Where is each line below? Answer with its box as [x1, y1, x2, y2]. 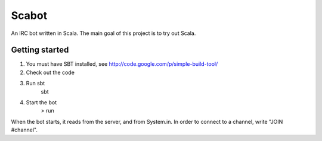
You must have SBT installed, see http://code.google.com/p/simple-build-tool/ [26, 60, 218, 68]
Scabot [11, 9, 48, 22]
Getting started [11, 45, 69, 55]
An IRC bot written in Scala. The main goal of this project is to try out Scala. [11, 30, 196, 37]
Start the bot [26, 99, 57, 106]
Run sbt [26, 80, 45, 87]
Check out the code [26, 69, 75, 76]
